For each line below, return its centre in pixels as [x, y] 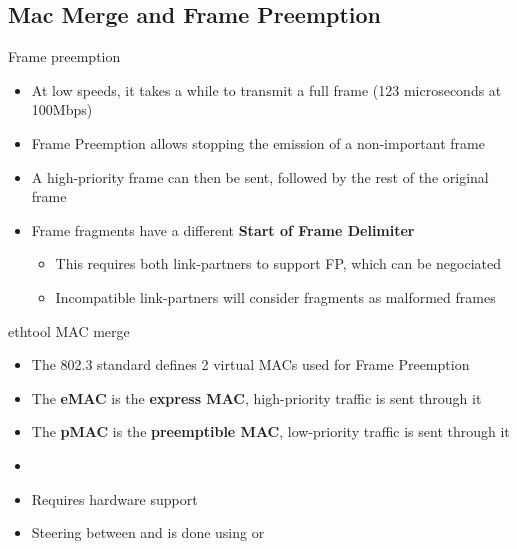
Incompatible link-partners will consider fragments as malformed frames [275, 296]
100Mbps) [62, 109]
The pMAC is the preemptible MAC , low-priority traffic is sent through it [270, 431]
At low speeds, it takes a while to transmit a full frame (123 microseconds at [266, 89]
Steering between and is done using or [148, 532]
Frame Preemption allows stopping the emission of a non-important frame [258, 142]
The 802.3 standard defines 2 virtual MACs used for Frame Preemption [250, 364]
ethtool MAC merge [69, 330]
